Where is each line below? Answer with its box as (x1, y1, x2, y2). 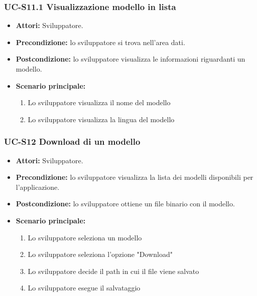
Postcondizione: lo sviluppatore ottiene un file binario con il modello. (16, 198, 235, 209)
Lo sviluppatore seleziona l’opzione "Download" (28, 249, 173, 259)
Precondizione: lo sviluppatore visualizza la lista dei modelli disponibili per (16, 172, 253, 182)
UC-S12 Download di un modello (4, 135, 141, 148)
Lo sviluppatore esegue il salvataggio (28, 282, 141, 293)
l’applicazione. (16, 181, 60, 192)
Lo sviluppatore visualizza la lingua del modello (28, 114, 175, 124)
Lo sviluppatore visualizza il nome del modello (28, 97, 171, 108)
